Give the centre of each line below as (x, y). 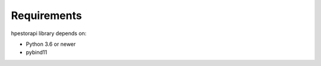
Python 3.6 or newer (51, 44)
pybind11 (37, 52)
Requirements (47, 15)
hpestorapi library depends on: (49, 33)
